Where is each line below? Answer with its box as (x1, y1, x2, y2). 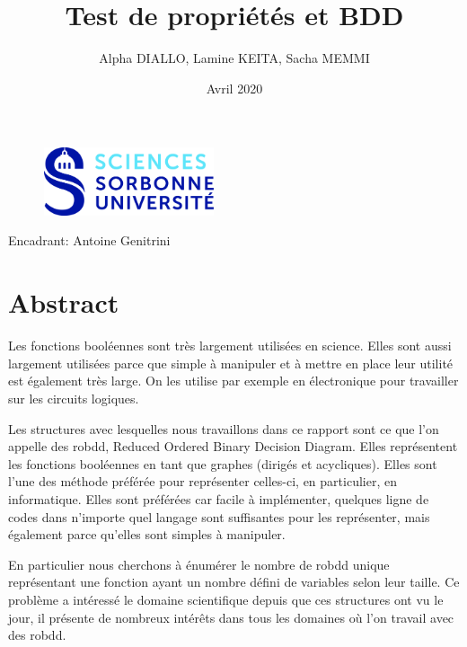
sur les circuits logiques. (8, 388, 139, 407)
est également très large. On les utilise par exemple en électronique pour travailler (8, 371, 459, 390)
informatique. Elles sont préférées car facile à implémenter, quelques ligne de (8, 489, 429, 508)
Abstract (8, 284, 119, 321)
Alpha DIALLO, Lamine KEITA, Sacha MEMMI (99, 49, 370, 67)
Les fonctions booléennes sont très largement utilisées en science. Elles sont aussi (8, 336, 452, 355)
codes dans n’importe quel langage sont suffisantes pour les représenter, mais (8, 507, 430, 526)
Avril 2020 (206, 78, 263, 97)
